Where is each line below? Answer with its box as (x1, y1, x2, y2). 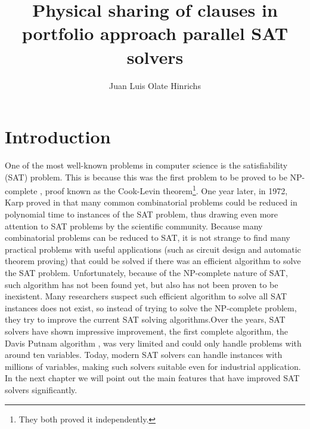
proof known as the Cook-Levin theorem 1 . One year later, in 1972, (45, 183, 288, 197)
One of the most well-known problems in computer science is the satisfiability (5, 159, 288, 171)
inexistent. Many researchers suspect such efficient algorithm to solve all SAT (5, 290, 287, 302)
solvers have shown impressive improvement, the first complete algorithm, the (5, 325, 289, 337)
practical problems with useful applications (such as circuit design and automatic (5, 243, 301, 255)
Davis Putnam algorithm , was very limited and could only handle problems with (5, 336, 302, 349)
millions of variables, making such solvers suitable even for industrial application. (5, 360, 301, 372)
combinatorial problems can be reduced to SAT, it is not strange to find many (5, 231, 290, 244)
